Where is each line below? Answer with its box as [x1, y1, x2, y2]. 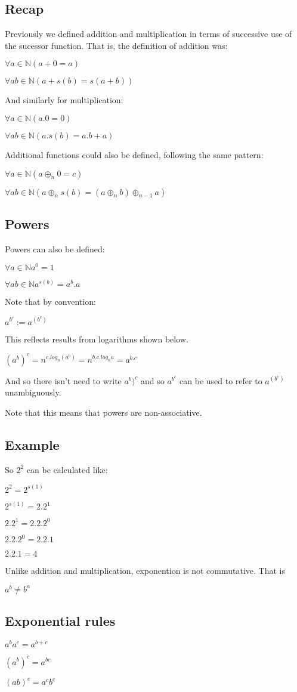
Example [5, 435, 60, 453]
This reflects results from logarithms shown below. [5, 332, 188, 345]
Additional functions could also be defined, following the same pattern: [5, 148, 264, 160]
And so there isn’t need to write [5, 374, 122, 387]
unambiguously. [5, 386, 61, 398]
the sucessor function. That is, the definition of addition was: [5, 39, 228, 51]
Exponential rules [5, 611, 116, 630]
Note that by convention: [5, 295, 96, 308]
